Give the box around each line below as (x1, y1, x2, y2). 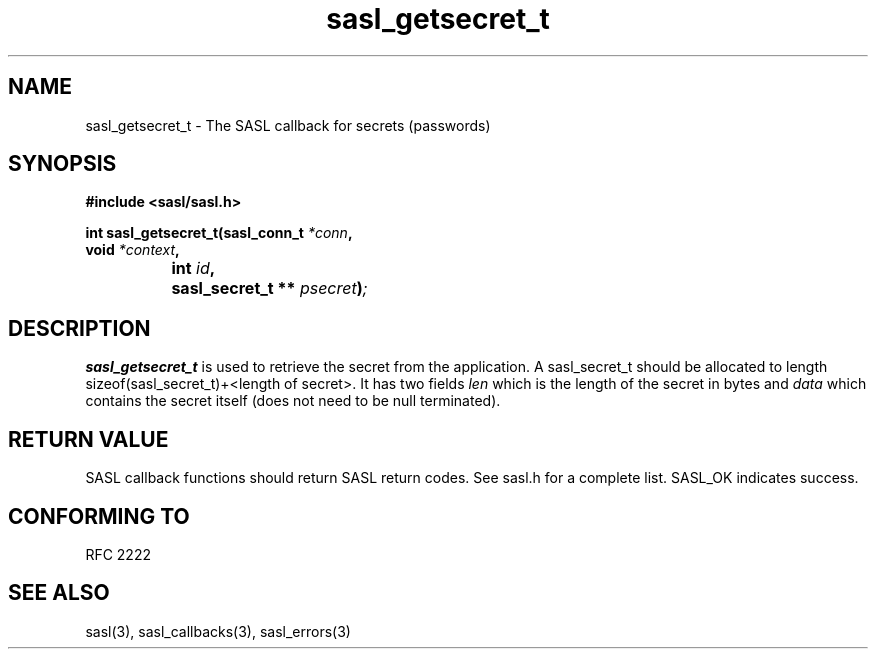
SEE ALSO (8, 580, 110, 606)
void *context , (85, 241, 180, 259)
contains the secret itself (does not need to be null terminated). (85, 392, 501, 410)
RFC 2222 (85, 545, 151, 563)
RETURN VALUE (8, 426, 169, 452)
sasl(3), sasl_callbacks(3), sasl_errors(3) (85, 622, 351, 640)
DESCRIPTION (8, 315, 151, 341)
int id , (171, 258, 216, 279)
